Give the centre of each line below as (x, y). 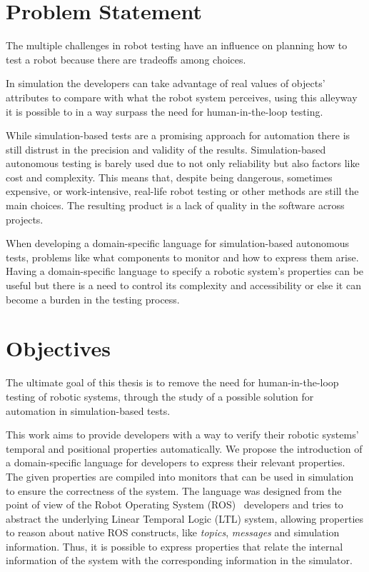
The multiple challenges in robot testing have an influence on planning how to (177, 45)
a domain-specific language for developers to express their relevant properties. (176, 462)
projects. (25, 219)
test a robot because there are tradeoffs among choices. (126, 59)
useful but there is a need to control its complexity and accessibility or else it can (183, 285)
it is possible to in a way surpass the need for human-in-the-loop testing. (165, 111)
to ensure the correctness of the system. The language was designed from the (174, 490)
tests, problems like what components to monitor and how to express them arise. (182, 257)
